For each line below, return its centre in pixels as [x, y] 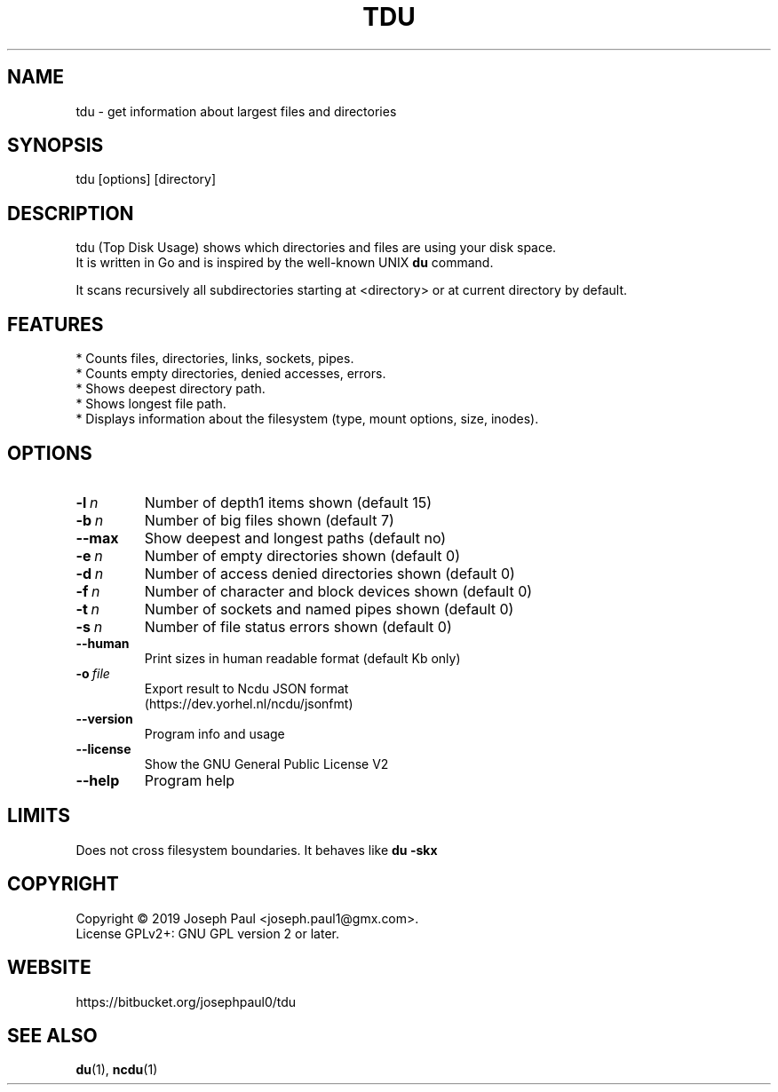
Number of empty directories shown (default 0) [302, 555]
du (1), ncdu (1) [117, 1070]
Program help [190, 780]
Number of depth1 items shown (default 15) [288, 502]
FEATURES [56, 324]
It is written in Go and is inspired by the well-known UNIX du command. [285, 263]
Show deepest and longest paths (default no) [295, 538]
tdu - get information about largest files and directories [236, 111]
